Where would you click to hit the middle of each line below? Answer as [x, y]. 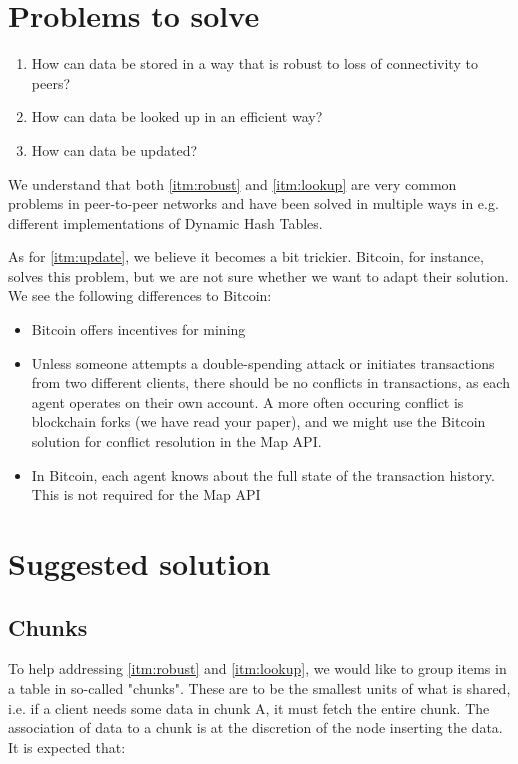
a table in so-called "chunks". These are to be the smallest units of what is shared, [259, 687]
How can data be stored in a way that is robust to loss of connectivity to [254, 63]
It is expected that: [67, 746]
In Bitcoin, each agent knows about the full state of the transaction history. [263, 474]
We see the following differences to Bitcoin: [140, 295]
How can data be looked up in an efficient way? [177, 116]
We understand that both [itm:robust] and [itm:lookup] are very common [232, 183]
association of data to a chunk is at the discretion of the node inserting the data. [255, 727]
